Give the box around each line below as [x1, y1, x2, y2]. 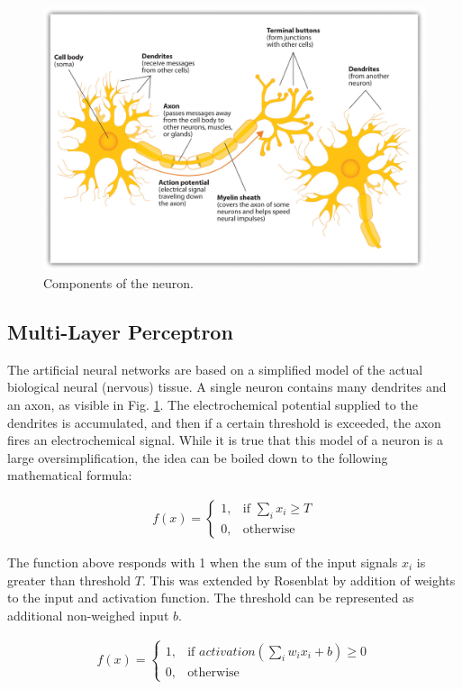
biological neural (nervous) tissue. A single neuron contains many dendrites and [7, 377, 447, 396]
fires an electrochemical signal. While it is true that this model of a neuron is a [7, 431, 443, 449]
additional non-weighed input [7, 605, 169, 624]
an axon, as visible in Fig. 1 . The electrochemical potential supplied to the [7, 394, 418, 413]
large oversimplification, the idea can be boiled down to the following [7, 448, 388, 467]
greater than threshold [7, 570, 131, 589]
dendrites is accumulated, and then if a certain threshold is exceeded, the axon [7, 412, 441, 431]
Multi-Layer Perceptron [7, 317, 233, 345]
